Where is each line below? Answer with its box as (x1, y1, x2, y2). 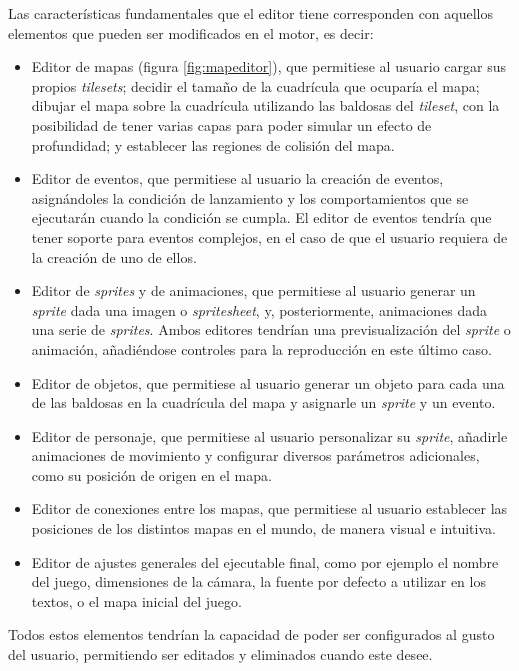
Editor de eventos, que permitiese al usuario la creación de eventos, (31, 168, 444, 189)
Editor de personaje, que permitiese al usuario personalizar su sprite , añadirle (31, 425, 508, 446)
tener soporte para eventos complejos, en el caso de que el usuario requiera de (31, 226, 508, 247)
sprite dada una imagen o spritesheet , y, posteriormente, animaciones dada (31, 299, 488, 320)
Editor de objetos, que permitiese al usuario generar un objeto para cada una (31, 372, 505, 393)
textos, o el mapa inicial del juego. (31, 590, 242, 611)
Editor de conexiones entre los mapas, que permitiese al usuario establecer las (31, 498, 508, 519)
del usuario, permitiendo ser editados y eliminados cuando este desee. (8, 644, 433, 665)
